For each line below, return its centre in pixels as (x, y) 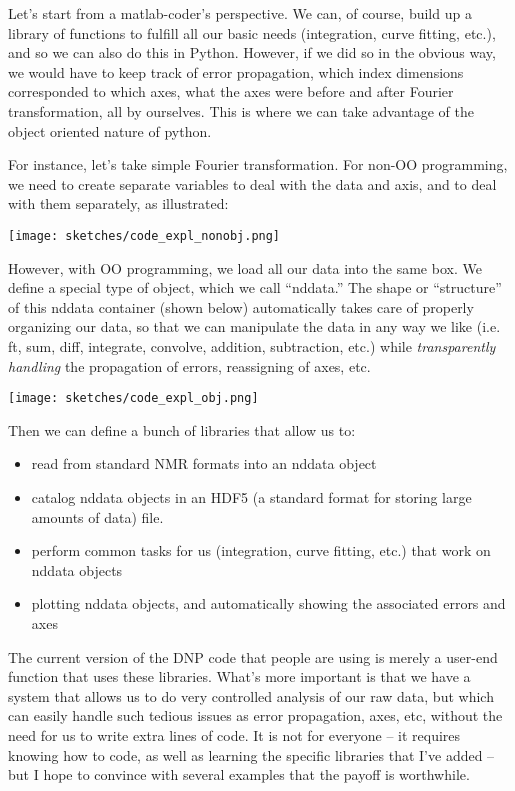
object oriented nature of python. (110, 130)
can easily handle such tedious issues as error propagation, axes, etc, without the (255, 715)
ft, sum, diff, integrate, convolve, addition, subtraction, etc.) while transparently (252, 345)
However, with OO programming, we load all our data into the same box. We (245, 267)
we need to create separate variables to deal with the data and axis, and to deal (252, 183)
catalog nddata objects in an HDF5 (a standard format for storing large (251, 497)
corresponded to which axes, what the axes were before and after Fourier (231, 91)
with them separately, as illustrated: (118, 203)
